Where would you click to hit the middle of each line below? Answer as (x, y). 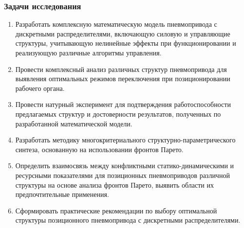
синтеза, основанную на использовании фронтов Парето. (99, 149)
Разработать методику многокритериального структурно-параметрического (125, 140)
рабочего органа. (40, 88)
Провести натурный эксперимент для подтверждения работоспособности (123, 104)
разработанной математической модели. (74, 123)
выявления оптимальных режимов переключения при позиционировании (123, 79)
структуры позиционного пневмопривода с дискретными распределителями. (128, 220)
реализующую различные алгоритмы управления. (88, 53)
